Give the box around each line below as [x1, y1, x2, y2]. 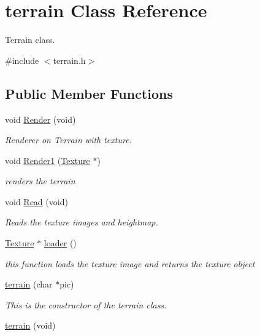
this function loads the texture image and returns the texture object [5, 257, 255, 270]
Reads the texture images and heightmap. [5, 216, 158, 229]
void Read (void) [5, 195, 68, 208]
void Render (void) [5, 112, 76, 125]
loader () [44, 236, 77, 249]
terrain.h [53, 53, 86, 66]
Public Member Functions [5, 84, 173, 103]
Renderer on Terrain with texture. [5, 133, 132, 146]
